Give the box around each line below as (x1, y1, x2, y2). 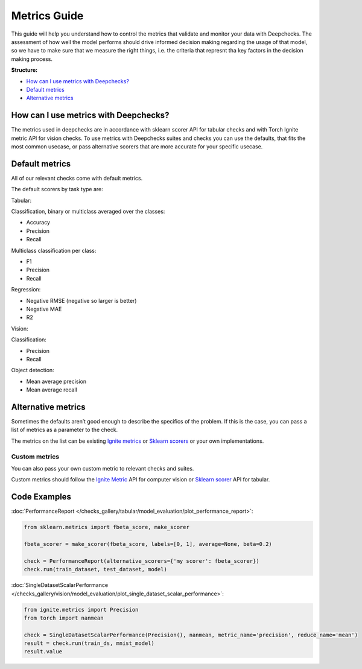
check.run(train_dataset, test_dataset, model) (24, 566, 167, 573)
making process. (11, 55, 52, 63)
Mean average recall (26, 386, 78, 393)
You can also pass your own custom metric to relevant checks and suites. (11, 464, 194, 472)
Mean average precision (26, 378, 87, 385)
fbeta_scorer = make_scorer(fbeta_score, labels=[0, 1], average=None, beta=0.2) (24, 541, 273, 547)
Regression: (11, 286, 41, 293)
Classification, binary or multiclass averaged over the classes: (11, 208, 165, 215)
